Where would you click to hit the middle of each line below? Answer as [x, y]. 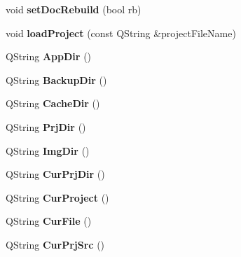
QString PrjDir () [46, 126]
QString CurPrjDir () [55, 174]
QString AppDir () [49, 56]
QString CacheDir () [53, 103]
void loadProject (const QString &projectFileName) [121, 33]
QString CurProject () [57, 197]
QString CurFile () [49, 221]
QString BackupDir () [56, 79]
